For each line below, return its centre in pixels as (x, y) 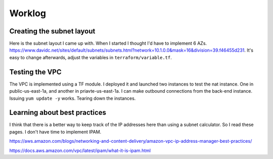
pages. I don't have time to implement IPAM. (55, 132)
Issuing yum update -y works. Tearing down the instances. (73, 98)
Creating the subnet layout (52, 31)
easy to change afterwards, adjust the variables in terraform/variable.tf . (90, 57)
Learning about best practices (58, 113)
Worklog (28, 13)
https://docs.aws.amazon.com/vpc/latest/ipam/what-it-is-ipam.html (80, 150)
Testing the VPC (35, 72)
